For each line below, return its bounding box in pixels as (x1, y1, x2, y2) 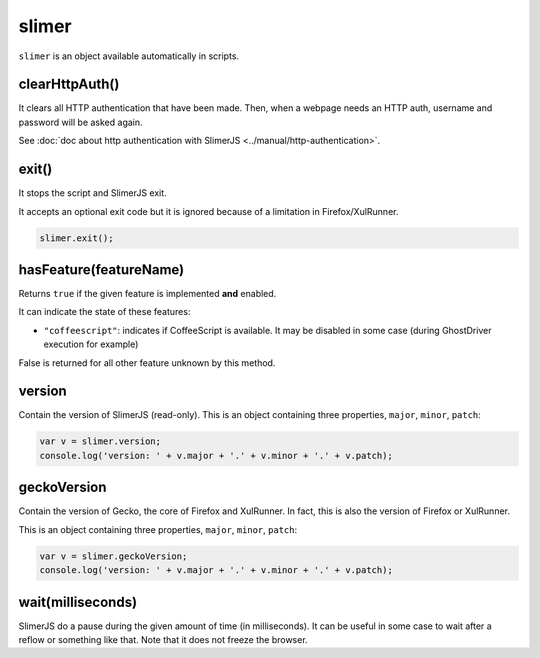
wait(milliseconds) (18, 593, 138, 610)
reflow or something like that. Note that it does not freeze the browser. (18, 634, 309, 646)
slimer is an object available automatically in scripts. (18, 50, 240, 62)
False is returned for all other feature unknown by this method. (18, 356, 276, 369)
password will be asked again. (18, 116, 144, 128)
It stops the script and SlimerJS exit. (18, 187, 167, 199)
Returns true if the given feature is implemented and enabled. (18, 288, 277, 300)
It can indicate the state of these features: (18, 306, 191, 318)
